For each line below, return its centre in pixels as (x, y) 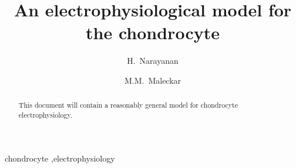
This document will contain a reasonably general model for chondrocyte (128, 105)
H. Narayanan (153, 61)
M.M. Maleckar (153, 80)
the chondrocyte (153, 32)
